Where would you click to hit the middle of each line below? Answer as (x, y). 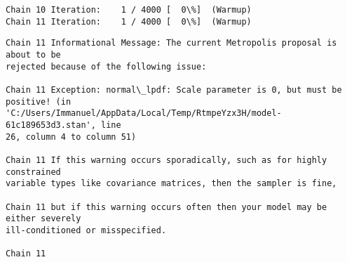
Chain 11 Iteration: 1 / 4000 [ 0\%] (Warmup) (129, 21)
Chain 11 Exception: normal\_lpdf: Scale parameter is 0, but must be (174, 90)
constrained (33, 172)
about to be (33, 54)
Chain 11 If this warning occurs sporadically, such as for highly (166, 160)
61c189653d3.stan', (51, 125)
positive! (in (39, 101)
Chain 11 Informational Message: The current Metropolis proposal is (171, 43)
